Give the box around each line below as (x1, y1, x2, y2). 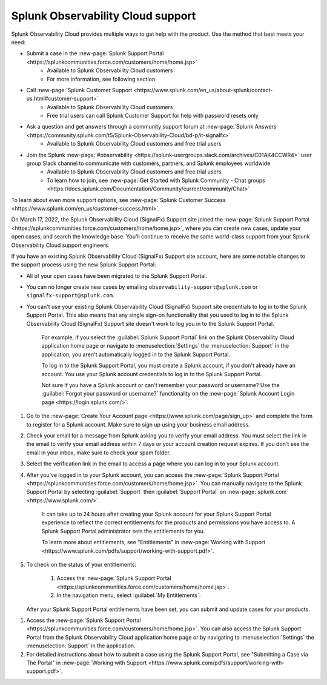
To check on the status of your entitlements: (26, 561, 137, 569)
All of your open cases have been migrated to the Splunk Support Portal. (26, 272, 208, 279)
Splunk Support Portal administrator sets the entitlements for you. (41, 527, 205, 535)
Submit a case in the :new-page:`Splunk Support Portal (26, 50, 164, 57)
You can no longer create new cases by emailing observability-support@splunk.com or (26, 283, 258, 291)
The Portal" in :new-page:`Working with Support (26, 659, 147, 666)
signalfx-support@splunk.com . (26, 292, 114, 299)
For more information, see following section (47, 75, 156, 83)
